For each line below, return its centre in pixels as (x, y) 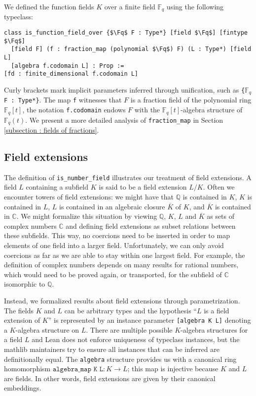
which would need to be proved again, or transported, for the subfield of (113, 274)
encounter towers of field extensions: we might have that (89, 197)
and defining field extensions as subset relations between (151, 225)
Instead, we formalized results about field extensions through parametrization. (122, 300)
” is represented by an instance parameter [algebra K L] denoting (149, 320)
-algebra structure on (47, 329)
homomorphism (27, 369)
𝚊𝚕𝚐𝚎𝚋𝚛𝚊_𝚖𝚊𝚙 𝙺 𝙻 (78, 370)
